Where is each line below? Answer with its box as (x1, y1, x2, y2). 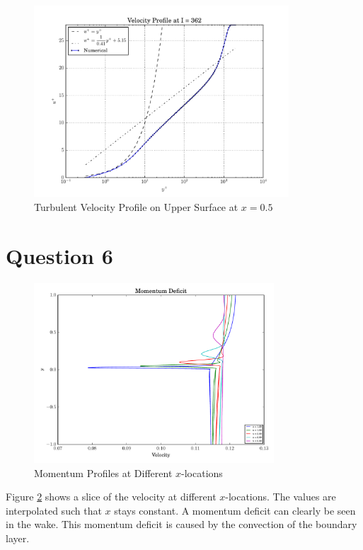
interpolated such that (6, 503, 102, 517)
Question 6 (6, 241, 113, 270)
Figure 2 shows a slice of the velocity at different (6, 489, 217, 504)
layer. (6, 530, 30, 545)
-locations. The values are (225, 489, 336, 504)
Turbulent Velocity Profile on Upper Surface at (34, 199, 238, 214)
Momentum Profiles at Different (34, 465, 173, 480)
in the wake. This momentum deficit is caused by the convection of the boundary (6, 517, 357, 532)
